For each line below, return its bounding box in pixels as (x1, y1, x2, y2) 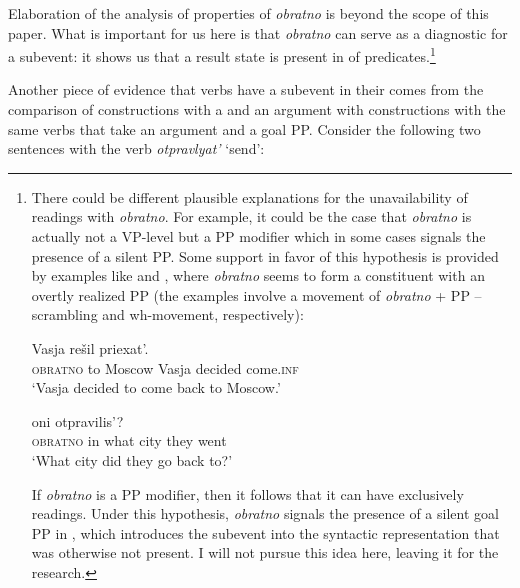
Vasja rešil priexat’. (31, 337, 149, 358)
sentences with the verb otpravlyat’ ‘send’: (8, 138, 265, 159)
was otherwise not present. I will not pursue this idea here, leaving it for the (31, 542, 499, 563)
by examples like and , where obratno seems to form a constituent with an (31, 265, 485, 286)
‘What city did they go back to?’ (31, 449, 233, 470)
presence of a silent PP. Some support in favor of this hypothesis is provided (31, 245, 499, 266)
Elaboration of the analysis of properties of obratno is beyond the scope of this (8, 3, 489, 23)
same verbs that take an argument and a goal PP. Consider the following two (8, 118, 481, 139)
